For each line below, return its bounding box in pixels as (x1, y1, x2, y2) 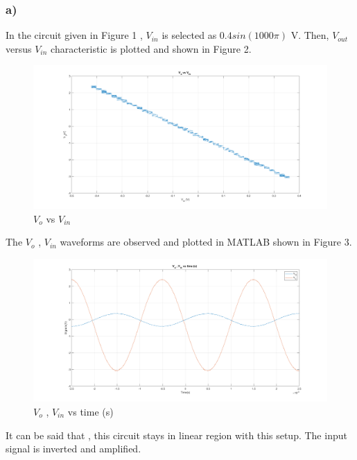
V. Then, (290, 28, 329, 42)
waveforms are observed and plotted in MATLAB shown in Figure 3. (60, 235, 352, 249)
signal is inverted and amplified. (6, 441, 141, 456)
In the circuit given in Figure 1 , (6, 28, 143, 42)
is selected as (162, 28, 217, 42)
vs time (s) (67, 404, 114, 418)
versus (6, 41, 32, 56)
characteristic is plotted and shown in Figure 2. (51, 41, 252, 56)
